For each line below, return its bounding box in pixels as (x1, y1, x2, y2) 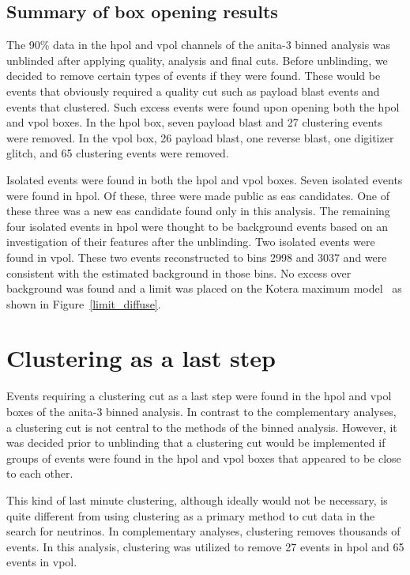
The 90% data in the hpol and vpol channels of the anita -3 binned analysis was (6, 36, 391, 53)
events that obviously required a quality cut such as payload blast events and (6, 82, 380, 99)
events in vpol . (6, 554, 77, 570)
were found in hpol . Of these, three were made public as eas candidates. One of (6, 187, 389, 203)
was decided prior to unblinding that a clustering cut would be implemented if (6, 434, 386, 451)
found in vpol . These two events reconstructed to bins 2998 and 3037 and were (6, 248, 387, 265)
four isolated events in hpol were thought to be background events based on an (6, 218, 389, 234)
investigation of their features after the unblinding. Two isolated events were (6, 233, 375, 250)
